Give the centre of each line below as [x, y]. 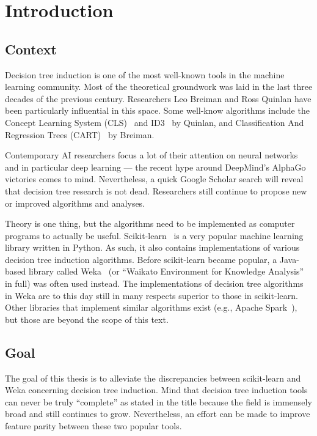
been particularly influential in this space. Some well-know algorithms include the [157, 110]
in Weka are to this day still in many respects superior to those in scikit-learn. [151, 295]
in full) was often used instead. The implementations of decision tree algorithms [154, 283]
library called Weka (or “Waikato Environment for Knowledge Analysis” [166, 271]
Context [31, 49]
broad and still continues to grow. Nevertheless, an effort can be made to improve [158, 414]
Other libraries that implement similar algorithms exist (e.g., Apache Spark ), [151, 307]
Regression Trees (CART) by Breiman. [80, 134]
